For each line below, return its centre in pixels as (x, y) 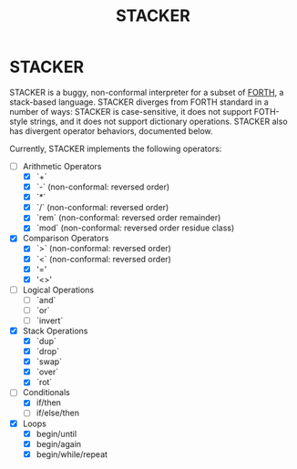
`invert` (50, 321)
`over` (47, 372)
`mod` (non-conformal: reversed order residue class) (135, 228)
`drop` (48, 352)
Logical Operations (58, 290)
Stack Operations (55, 331)
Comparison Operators (66, 239)
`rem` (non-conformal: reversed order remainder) (128, 218)
